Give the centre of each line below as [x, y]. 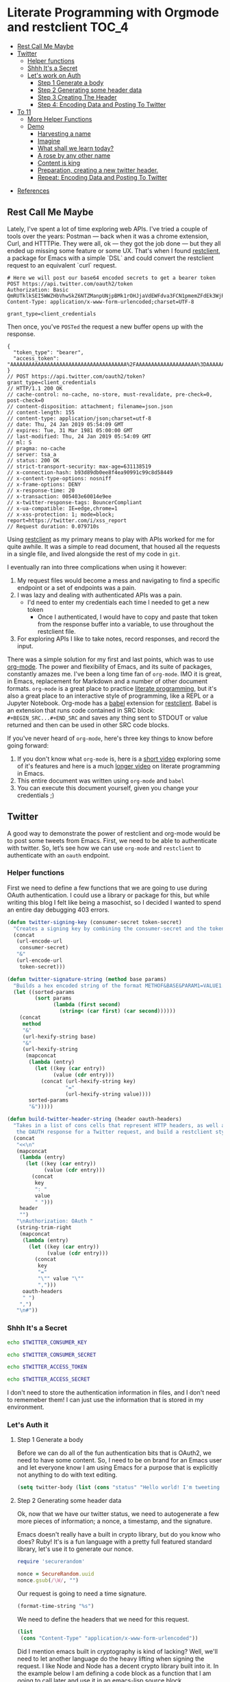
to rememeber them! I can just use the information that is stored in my [105, 1400]
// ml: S [20, 442]
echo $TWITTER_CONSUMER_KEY [47, 1342]
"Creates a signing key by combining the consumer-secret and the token [119, 928]
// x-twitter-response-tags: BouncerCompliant [75, 502]
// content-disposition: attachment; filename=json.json [90, 406]
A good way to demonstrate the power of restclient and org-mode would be [114, 833]
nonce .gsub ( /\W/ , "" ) [48, 1580]
